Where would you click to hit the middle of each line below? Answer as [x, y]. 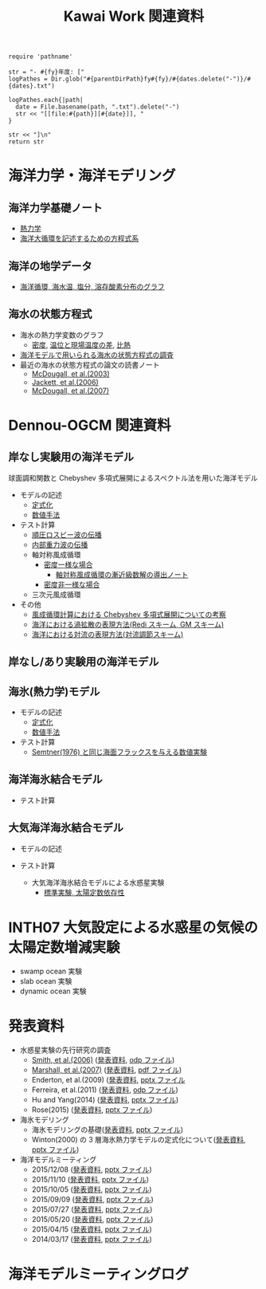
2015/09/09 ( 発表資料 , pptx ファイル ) [92, 1199]
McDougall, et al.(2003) [70, 373]
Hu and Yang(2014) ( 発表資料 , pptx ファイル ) [105, 1099]
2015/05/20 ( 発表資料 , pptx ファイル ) [92, 1219]
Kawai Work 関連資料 [134, 16]
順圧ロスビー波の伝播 [66, 534]
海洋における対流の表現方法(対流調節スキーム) [108, 634]
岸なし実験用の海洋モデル [71, 457]
